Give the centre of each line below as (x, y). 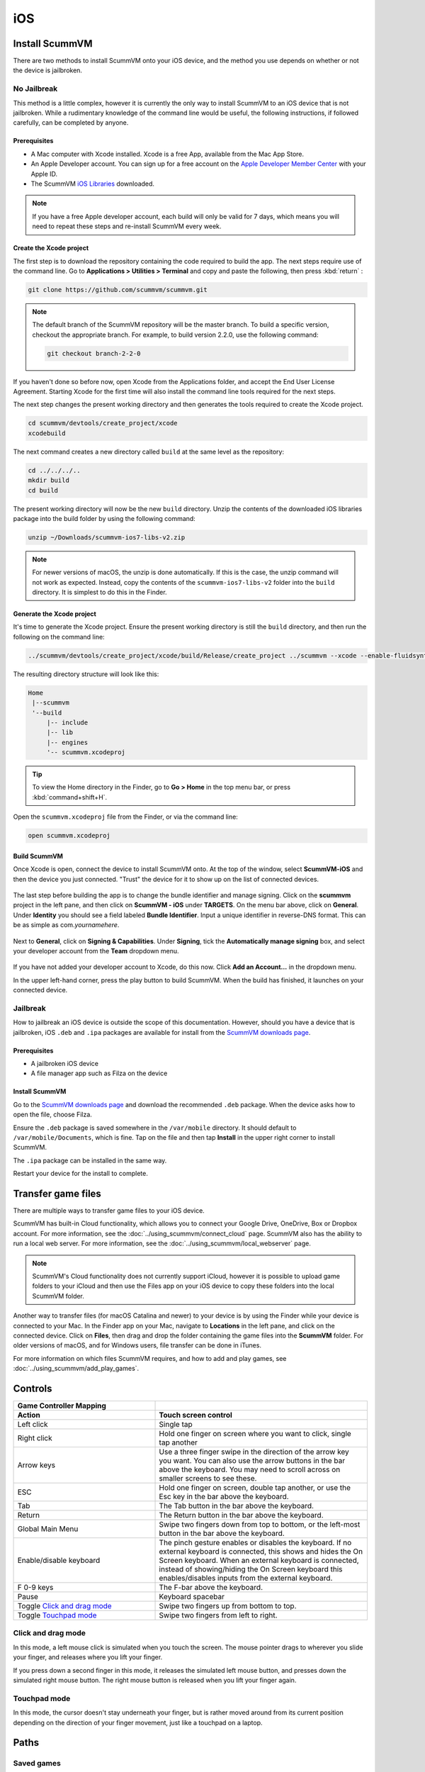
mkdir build (49, 481)
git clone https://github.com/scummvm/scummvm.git (118, 290)
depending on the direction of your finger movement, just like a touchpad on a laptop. (138, 1722)
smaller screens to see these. (208, 1479)
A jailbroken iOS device (65, 1064)
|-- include (67, 722)
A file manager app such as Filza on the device (99, 1073)
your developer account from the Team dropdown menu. (96, 951)
